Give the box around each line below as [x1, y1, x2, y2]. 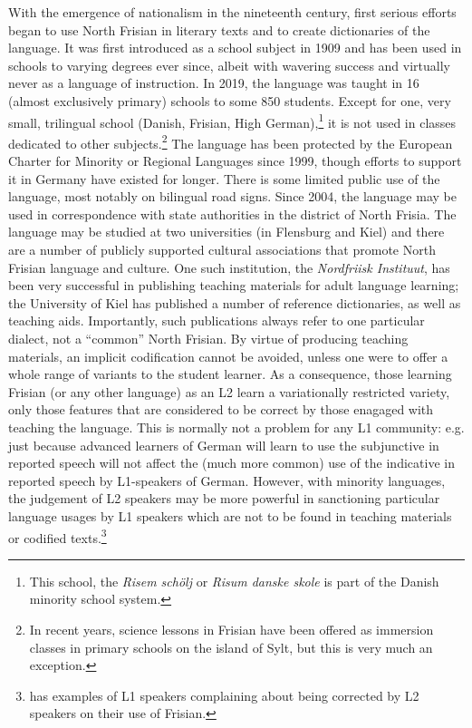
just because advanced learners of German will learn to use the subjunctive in [8, 435, 439, 454]
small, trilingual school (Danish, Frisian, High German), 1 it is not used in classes [8, 110, 457, 131]
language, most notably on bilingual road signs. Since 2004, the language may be [8, 187, 457, 206]
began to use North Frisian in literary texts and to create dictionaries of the [8, 20, 430, 39]
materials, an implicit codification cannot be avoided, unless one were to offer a [8, 346, 448, 365]
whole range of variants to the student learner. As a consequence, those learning [8, 364, 452, 383]
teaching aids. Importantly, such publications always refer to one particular [8, 311, 425, 330]
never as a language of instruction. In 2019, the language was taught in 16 [8, 73, 419, 92]
